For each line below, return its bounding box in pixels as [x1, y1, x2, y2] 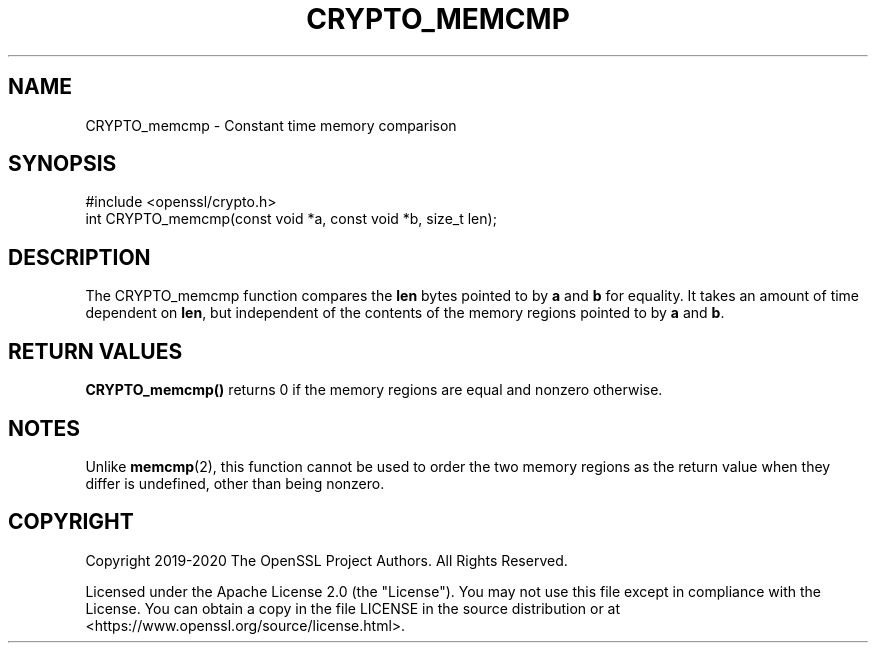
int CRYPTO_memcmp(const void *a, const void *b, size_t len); [85, 210, 497, 228]
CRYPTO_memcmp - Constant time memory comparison [85, 116, 457, 134]
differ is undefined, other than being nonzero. [85, 474, 385, 492]
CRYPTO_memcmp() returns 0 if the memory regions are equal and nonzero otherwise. [85, 381, 663, 399]
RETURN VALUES [8, 338, 183, 364]
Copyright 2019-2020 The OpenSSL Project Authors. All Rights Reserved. [85, 551, 568, 569]
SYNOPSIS [8, 151, 117, 177]
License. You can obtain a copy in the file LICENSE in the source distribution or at [85, 599, 621, 617]
